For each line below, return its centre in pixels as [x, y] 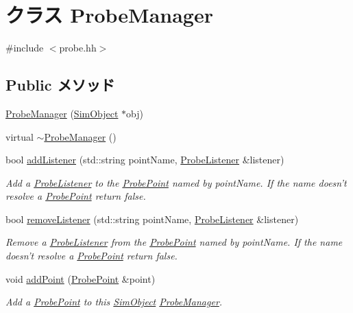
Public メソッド [60, 85]
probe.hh [78, 48]
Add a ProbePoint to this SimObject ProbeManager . [114, 302]
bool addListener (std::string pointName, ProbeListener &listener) [145, 160]
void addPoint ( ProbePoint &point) [81, 278]
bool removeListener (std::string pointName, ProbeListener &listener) [152, 219]
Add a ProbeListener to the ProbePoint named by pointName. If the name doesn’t [176, 182]
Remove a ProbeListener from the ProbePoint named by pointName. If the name [174, 242]
